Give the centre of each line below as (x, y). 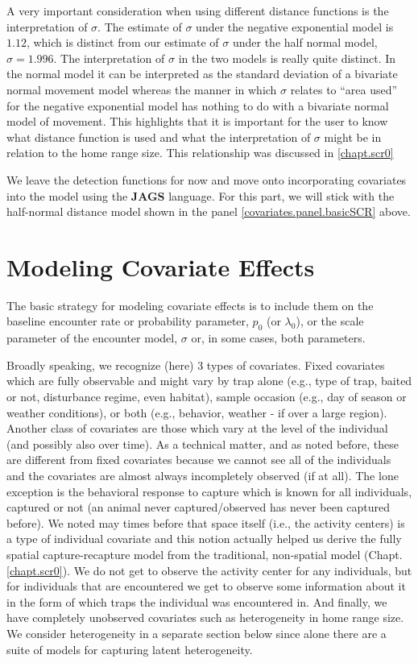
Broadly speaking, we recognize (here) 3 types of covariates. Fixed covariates (196, 365)
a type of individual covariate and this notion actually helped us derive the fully (204, 539)
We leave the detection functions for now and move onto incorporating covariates (207, 179)
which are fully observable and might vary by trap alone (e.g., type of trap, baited (209, 381)
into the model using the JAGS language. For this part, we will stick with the (201, 195)
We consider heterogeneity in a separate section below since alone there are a (197, 633)
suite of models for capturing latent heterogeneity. (130, 649)
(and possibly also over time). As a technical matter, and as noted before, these (203, 443)
